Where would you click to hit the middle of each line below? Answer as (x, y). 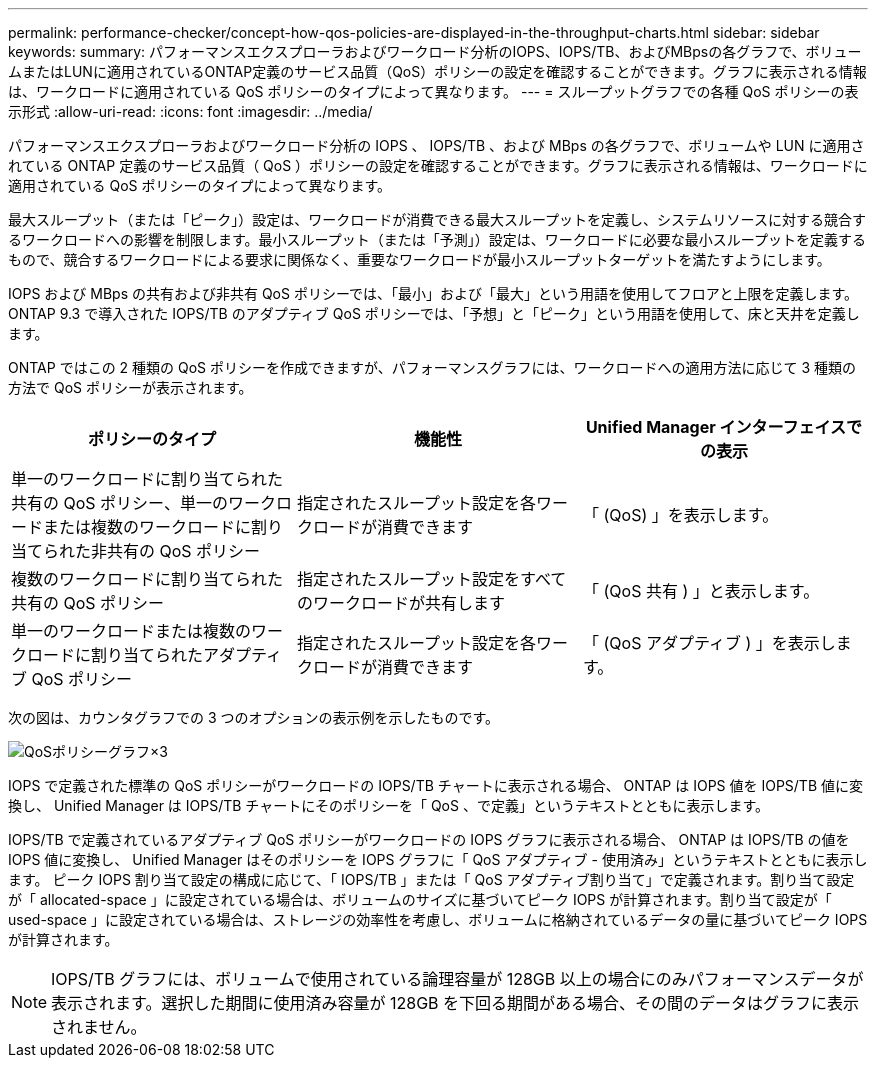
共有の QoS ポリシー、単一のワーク (143, 503)
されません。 (99, 1027)
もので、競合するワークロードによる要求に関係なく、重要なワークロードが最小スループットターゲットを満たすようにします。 (419, 259)
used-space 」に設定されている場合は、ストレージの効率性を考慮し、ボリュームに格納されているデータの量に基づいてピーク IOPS (438, 919)
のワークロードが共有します (400, 603)
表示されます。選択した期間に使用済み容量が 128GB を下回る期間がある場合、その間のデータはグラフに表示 (455, 1003)
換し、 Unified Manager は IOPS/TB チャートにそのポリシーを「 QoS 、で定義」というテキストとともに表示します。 (389, 805)
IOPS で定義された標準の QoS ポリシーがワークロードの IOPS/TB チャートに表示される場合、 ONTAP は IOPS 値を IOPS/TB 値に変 (435, 785)
